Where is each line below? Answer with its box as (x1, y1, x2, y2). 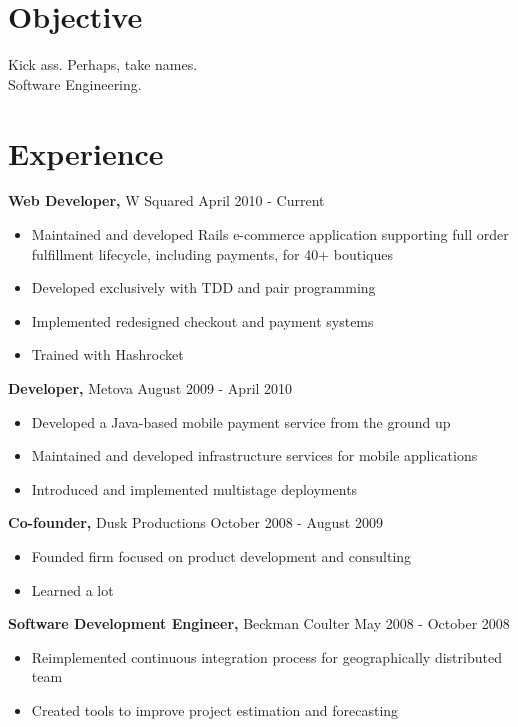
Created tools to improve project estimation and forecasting (31, 699, 399, 720)
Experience (8, 132, 164, 173)
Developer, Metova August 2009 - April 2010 (8, 378, 293, 398)
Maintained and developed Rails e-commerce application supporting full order (31, 224, 509, 245)
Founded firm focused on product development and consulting (31, 545, 412, 566)
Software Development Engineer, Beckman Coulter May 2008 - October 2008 (8, 613, 510, 634)
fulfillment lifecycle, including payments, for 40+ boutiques (31, 243, 393, 264)
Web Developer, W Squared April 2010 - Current (8, 190, 325, 211)
